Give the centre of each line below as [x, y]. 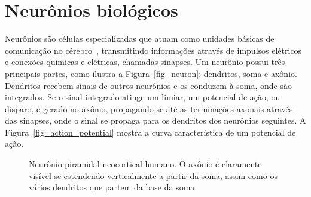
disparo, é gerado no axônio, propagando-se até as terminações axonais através [149, 108]
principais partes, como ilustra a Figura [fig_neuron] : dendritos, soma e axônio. [151, 73]
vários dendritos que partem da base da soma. [113, 187]
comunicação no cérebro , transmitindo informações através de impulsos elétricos [153, 50]
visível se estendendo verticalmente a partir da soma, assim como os [153, 175]
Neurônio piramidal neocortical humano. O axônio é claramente [145, 164]
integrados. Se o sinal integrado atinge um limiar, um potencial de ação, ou [143, 97]
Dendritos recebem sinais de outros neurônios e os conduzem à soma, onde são [149, 85]
